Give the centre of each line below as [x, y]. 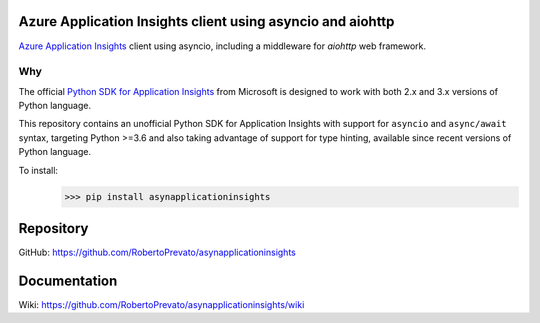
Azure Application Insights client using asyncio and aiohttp [206, 21]
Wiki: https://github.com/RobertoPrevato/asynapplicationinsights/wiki [161, 304]
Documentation [68, 280]
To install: [38, 170]
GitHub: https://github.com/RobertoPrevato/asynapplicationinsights [157, 252]
